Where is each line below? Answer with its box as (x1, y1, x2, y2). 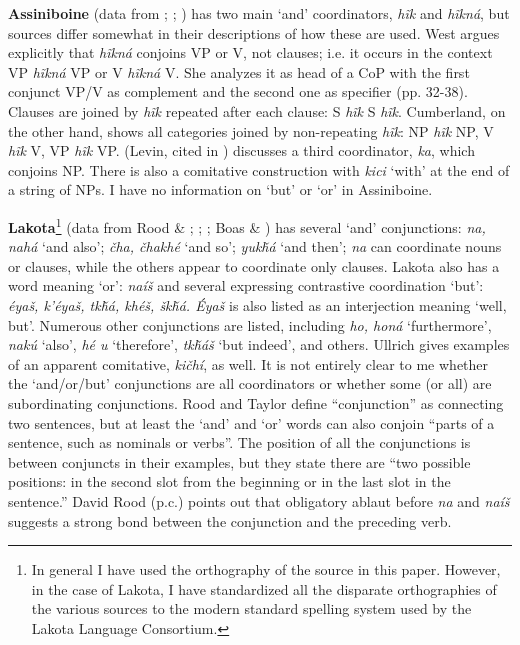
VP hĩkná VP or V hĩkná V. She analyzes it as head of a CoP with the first (8, 61, 470, 82)
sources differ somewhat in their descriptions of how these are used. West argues (8, 22, 500, 43)
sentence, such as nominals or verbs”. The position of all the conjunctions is (8, 432, 471, 453)
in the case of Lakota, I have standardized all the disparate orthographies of (31, 578, 497, 599)
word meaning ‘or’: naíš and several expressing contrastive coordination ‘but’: (8, 275, 484, 296)
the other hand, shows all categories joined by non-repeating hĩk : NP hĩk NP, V (8, 120, 494, 141)
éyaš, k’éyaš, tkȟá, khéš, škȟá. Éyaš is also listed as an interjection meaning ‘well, (8, 294, 507, 315)
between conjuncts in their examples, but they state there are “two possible (8, 451, 471, 472)
